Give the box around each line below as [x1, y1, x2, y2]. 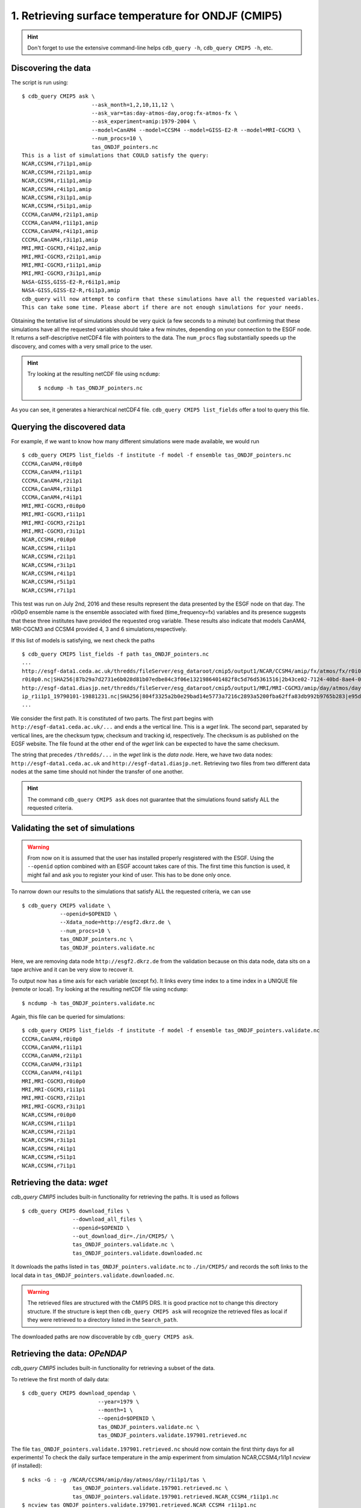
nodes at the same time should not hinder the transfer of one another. [11, 768, 184, 775]
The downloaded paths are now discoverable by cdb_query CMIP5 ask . [11, 1333, 194, 1340]
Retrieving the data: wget [11, 1177, 108, 1188]
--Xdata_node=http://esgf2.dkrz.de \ [60, 919, 171, 926]
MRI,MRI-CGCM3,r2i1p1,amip [22, 253, 102, 260]
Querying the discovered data [11, 422, 126, 432]
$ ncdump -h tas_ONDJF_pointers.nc [38, 384, 143, 391]
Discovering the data [11, 63, 91, 73]
